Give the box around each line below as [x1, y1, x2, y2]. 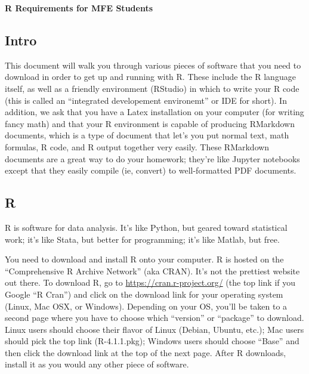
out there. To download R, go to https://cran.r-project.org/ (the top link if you [5, 276, 296, 289]
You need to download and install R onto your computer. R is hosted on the [5, 253, 284, 265]
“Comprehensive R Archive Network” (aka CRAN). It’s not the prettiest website [5, 264, 300, 277]
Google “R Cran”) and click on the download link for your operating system [5, 288, 283, 300]
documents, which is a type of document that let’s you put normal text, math [5, 129, 289, 141]
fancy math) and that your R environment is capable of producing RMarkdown [5, 117, 295, 129]
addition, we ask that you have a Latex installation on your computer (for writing [5, 106, 304, 118]
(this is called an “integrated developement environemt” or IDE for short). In [5, 94, 287, 106]
